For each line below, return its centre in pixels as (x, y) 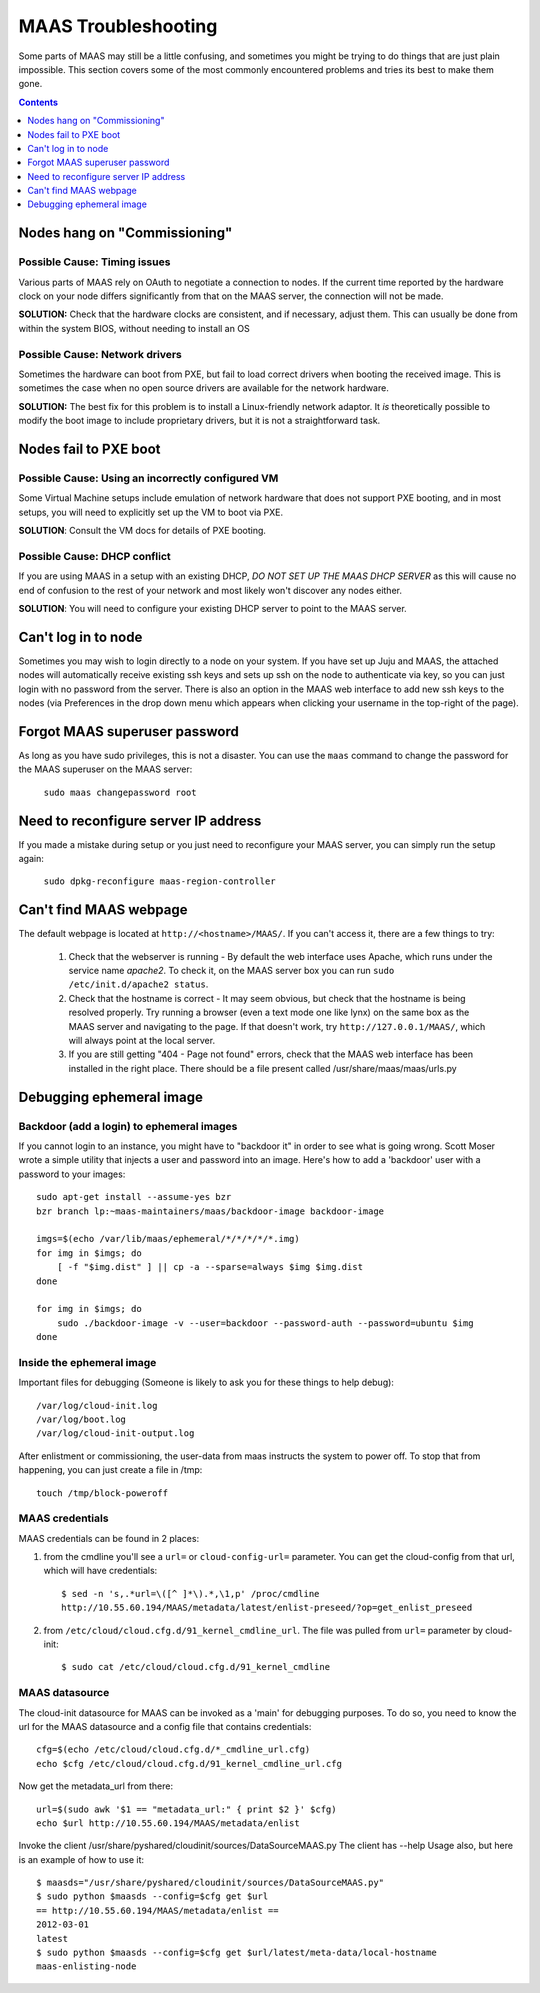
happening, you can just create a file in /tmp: (110, 1470)
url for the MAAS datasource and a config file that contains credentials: (165, 1726)
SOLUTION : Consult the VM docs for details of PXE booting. (142, 531)
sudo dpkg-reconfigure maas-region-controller (159, 881)
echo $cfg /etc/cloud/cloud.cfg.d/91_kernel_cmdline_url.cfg (189, 1763)
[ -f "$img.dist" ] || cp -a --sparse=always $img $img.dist (210, 1267)
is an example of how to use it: (81, 1859)
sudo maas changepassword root (120, 792)
